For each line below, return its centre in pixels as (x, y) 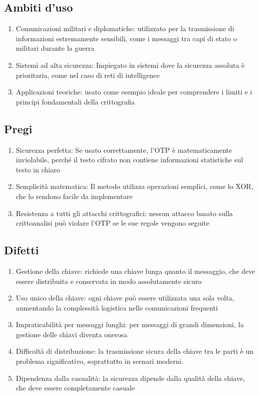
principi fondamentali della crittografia (75, 101)
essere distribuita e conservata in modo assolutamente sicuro (109, 281)
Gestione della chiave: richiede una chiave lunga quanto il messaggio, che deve (136, 271)
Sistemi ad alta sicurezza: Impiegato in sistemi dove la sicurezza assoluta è (130, 65)
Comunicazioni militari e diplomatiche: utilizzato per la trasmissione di (125, 28)
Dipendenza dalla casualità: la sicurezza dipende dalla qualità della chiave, (130, 378)
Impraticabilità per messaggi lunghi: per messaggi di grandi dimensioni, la (130, 324)
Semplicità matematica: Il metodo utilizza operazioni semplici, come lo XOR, (135, 186)
